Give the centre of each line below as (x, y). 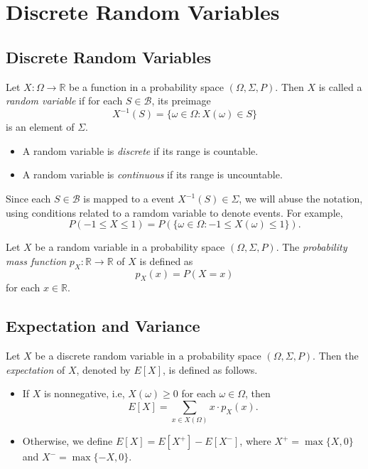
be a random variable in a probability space (130, 247)
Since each (28, 199)
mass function (36, 260)
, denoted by (103, 369)
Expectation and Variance (103, 326)
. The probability (312, 247)
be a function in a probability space (146, 86)
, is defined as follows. (210, 369)
